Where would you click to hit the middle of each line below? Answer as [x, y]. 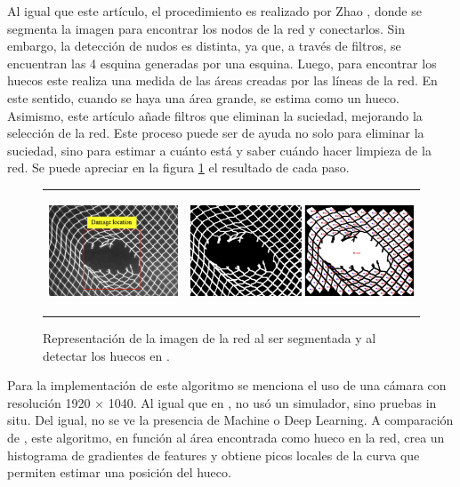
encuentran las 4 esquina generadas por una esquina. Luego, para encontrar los [222, 63]
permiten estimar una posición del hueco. [119, 472]
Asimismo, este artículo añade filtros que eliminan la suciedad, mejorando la [215, 115]
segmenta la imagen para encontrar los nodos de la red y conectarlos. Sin [206, 28]
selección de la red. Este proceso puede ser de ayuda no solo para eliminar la [216, 133]
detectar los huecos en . [106, 355]
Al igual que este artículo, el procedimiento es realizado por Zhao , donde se [214, 11]
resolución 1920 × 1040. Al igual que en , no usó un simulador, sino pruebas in [222, 402]
